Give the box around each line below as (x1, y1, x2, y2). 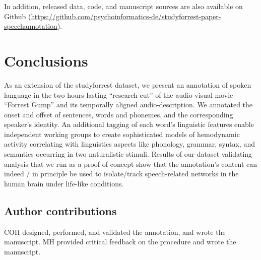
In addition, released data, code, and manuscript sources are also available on (4, 1, 243, 11)
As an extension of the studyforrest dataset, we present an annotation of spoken (4, 79, 251, 90)
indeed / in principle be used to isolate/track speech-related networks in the (4, 168, 239, 179)
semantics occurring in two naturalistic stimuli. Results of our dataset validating (4, 149, 252, 159)
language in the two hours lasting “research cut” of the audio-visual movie (4, 89, 233, 100)
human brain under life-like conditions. (4, 178, 124, 188)
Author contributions (4, 203, 117, 218)
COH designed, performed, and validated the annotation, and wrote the (4, 226, 226, 237)
